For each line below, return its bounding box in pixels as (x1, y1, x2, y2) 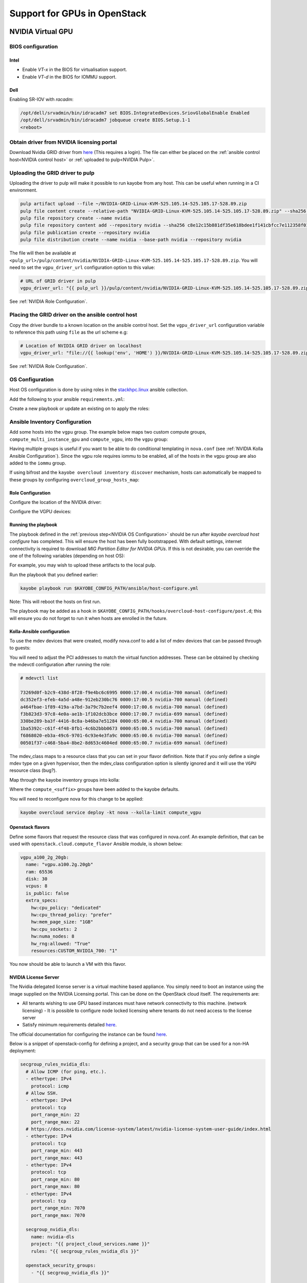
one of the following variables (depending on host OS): (9, 553, 125, 559)
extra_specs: (26, 898, 58, 903)
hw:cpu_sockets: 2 (31, 926, 77, 932)
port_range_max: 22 (31, 1119, 80, 1125)
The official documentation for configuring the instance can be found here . (9, 1031, 167, 1037)
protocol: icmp (31, 1083, 69, 1089)
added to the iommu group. (9, 460, 67, 466)
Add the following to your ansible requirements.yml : (9, 396, 125, 402)
